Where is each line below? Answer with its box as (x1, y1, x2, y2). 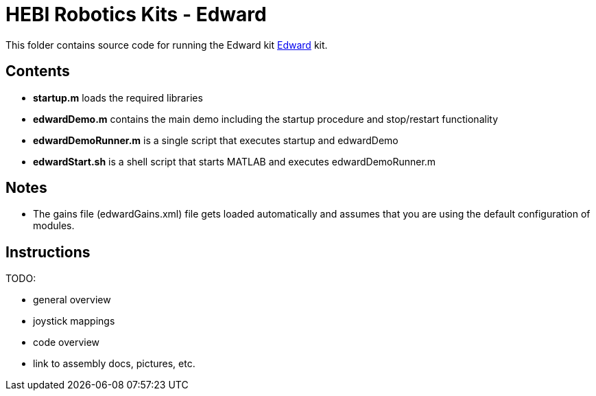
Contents (5, 62, 70, 80)
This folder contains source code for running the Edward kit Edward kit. (5, 38, 328, 51)
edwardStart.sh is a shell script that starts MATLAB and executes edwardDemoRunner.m (33, 155, 436, 167)
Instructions (5, 243, 91, 261)
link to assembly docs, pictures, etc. (33, 358, 195, 370)
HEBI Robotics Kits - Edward (5, 3, 267, 26)
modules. (33, 220, 75, 232)
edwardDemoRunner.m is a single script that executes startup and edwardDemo (33, 134, 398, 146)
